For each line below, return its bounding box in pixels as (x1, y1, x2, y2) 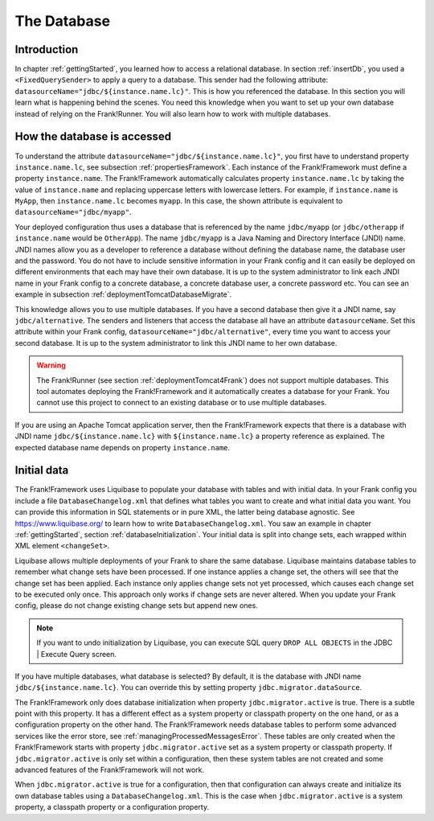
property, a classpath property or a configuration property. (14, 803, 209, 812)
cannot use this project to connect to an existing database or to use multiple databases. (36, 398, 327, 408)
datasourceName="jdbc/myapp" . (14, 207, 132, 217)
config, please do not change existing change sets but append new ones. (14, 601, 259, 610)
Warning (36, 360, 66, 370)
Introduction (14, 43, 79, 56)
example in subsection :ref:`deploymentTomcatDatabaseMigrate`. (14, 289, 232, 299)
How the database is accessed (14, 129, 172, 144)
